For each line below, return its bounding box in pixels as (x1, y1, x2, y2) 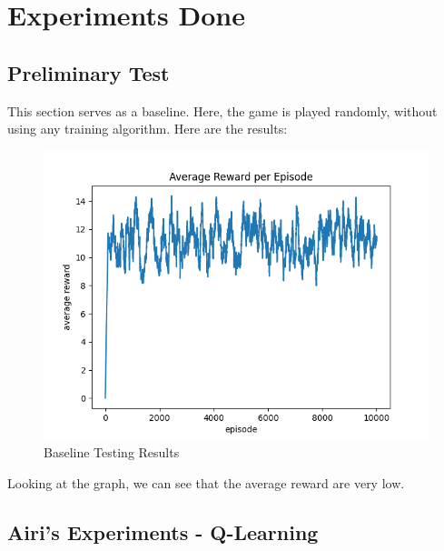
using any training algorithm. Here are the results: (7, 119, 288, 138)
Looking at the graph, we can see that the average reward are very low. (7, 473, 405, 492)
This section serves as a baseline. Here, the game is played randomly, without (7, 101, 438, 120)
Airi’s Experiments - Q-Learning (7, 517, 319, 546)
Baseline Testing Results (44, 443, 180, 462)
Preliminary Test (7, 58, 170, 86)
